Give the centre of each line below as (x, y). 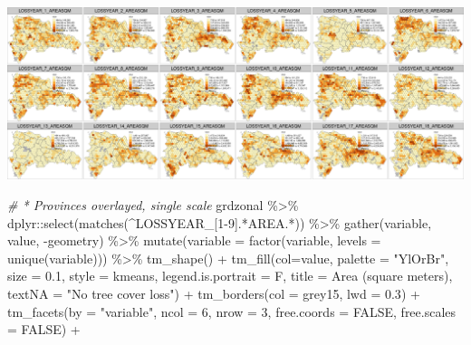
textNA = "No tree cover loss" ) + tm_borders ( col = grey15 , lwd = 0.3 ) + (214, 294)
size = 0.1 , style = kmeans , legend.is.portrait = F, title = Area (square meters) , (230, 276)
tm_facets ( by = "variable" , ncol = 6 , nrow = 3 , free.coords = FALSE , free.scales (232, 311)
